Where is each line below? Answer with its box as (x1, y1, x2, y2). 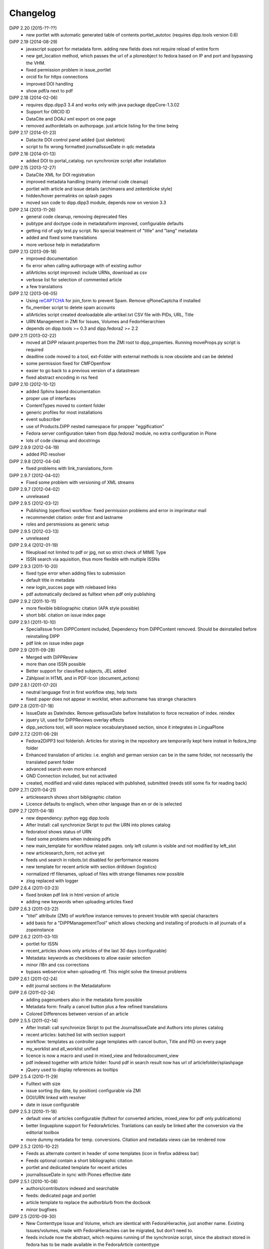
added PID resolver (26, 451, 66, 457)
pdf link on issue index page (26, 640, 84, 646)
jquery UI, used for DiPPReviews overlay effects (26, 717, 125, 723)
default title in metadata (26, 577, 75, 583)
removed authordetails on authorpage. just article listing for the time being (26, 123, 179, 129)
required (26, 346, 44, 352)
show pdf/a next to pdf (26, 88, 73, 94)
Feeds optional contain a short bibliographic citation (26, 1157, 133, 1164)
